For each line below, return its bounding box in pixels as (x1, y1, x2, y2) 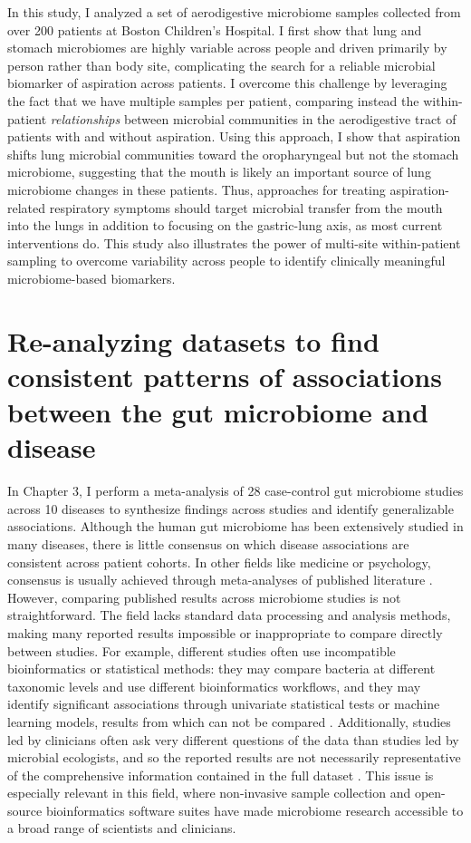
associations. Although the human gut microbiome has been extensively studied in (7, 517, 464, 536)
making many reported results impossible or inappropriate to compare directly (7, 623, 443, 642)
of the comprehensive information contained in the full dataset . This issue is (7, 765, 434, 784)
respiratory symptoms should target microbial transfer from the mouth (49, 198, 443, 217)
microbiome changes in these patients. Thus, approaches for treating (7, 179, 386, 199)
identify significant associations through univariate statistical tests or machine (7, 694, 440, 713)
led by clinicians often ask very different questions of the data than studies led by (7, 730, 459, 749)
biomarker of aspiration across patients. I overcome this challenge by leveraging (7, 73, 447, 92)
